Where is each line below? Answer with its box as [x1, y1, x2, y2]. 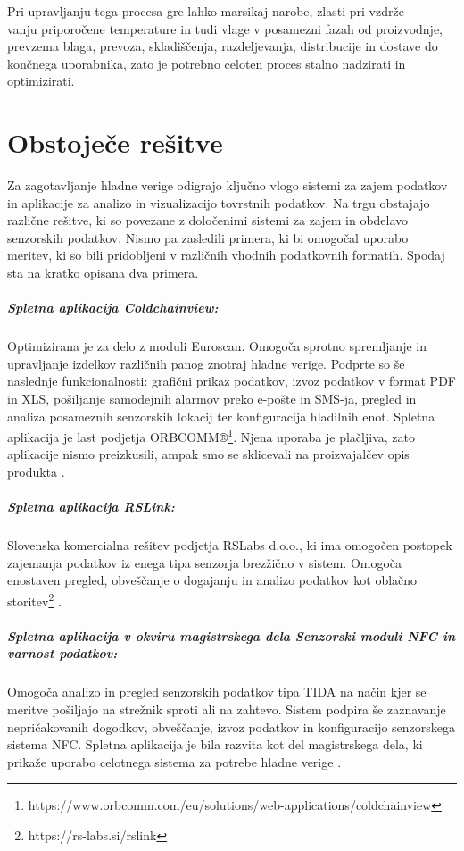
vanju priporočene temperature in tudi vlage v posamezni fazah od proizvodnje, [7, 19, 443, 38]
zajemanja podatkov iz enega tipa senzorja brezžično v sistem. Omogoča [7, 553, 402, 572]
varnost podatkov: [7, 644, 118, 663]
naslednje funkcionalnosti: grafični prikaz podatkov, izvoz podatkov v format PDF [7, 371, 456, 390]
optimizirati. [7, 71, 75, 90]
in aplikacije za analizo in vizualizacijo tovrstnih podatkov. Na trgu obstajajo [7, 193, 430, 212]
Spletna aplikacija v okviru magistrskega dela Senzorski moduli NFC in [7, 626, 456, 645]
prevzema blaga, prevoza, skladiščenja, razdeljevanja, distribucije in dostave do [7, 37, 438, 55]
